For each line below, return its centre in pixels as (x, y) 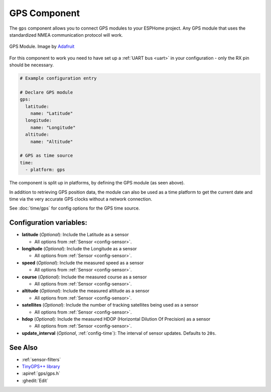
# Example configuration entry (58, 78)
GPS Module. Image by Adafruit (42, 46)
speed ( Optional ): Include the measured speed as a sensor (83, 263)
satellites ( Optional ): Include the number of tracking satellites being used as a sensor (110, 305)
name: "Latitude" (52, 114)
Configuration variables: (48, 223)
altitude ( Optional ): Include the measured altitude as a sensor (86, 291)
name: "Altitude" (52, 141)
